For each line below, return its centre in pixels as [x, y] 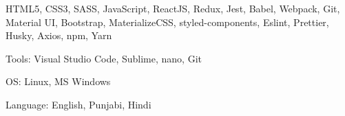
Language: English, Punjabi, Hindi [79, 104]
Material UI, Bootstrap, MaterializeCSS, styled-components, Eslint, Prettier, [167, 22]
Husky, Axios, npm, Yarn [59, 35]
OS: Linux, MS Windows [58, 81]
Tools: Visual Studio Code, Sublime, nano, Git [104, 58]
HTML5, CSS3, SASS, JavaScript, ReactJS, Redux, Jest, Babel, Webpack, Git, [173, 8]
